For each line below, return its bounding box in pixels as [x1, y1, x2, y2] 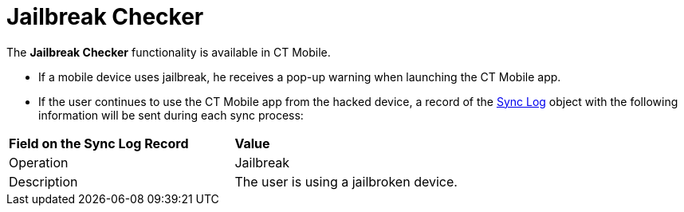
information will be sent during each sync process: [38, 108, 304, 122]
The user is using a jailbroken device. [234, 173, 458, 190]
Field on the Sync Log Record [9, 135, 189, 151]
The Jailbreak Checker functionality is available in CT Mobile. [6, 45, 331, 59]
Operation [9, 154, 69, 171]
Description [9, 173, 78, 190]
